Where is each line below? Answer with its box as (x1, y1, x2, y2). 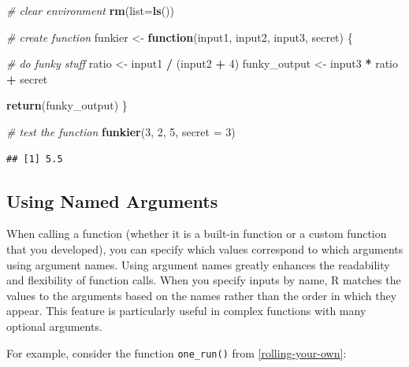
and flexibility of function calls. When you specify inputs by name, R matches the (6, 272, 401, 288)
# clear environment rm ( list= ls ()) (6, 2, 174, 18)
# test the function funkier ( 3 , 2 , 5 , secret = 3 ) (6, 123, 236, 139)
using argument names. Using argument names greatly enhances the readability (6, 256, 390, 272)
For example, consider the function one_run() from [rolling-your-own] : (6, 344, 347, 361)
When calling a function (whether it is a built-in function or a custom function (6, 225, 387, 242)
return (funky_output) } (6, 97, 128, 113)
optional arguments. (6, 317, 102, 334)
